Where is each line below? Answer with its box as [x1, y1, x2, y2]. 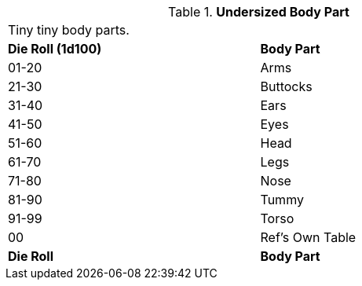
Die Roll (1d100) [8, 41, 102, 57]
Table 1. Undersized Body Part [168, 4, 349, 20]
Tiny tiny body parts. [8, 22, 130, 38]
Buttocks [260, 79, 313, 94]
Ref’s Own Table [260, 229, 357, 245]
